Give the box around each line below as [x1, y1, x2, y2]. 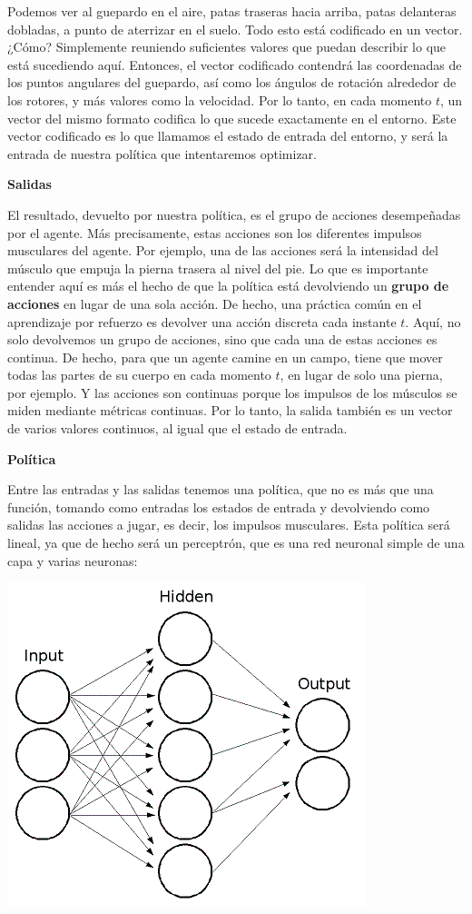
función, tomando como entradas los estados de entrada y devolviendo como [7, 497, 430, 516]
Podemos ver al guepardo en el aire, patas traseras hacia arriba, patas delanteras [7, 2, 457, 20]
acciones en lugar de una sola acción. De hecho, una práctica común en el [7, 293, 422, 313]
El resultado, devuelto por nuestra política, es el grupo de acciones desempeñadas [7, 204, 461, 224]
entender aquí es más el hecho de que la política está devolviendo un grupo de [7, 276, 449, 295]
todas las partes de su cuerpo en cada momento [7, 365, 271, 384]
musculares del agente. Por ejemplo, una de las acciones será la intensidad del [7, 241, 438, 260]
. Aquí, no [405, 312, 461, 331]
